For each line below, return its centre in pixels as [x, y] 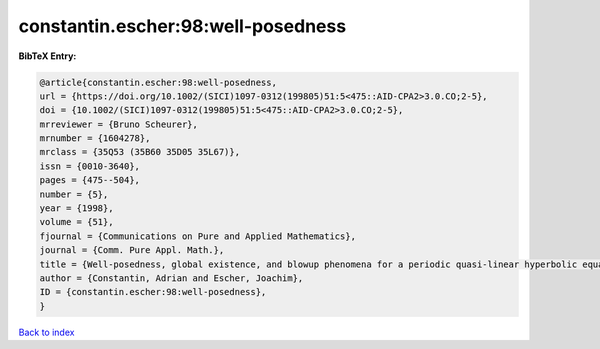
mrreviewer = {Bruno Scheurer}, [119, 124]
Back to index [46, 332]
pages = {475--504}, [89, 180]
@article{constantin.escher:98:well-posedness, [158, 82]
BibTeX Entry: [47, 56]
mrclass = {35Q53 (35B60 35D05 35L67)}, [139, 152]
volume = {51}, [76, 222]
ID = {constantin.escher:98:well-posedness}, [153, 292]
